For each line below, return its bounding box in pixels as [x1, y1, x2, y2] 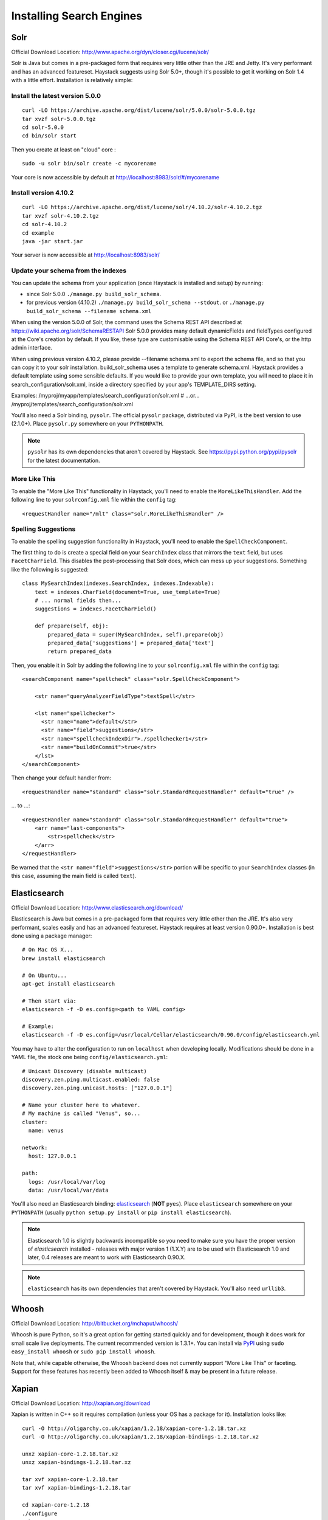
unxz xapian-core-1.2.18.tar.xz [22, 1450, 118, 1457]
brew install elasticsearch [22, 955, 106, 962]
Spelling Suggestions [11, 525, 76, 533]
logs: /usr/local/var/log [28, 1178, 106, 1185]
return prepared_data [47, 648, 112, 655]
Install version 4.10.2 [11, 188, 74, 197]
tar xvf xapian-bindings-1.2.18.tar [22, 1484, 131, 1491]
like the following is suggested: [11, 565, 89, 573]
